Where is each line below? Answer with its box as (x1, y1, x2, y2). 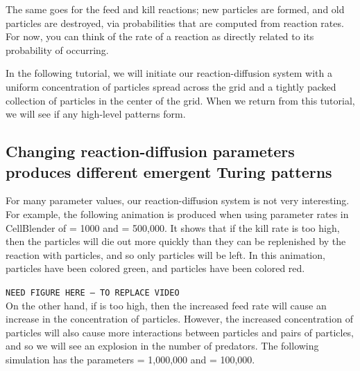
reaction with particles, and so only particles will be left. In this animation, (6, 247, 325, 262)
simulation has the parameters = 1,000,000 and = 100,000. (6, 352, 255, 366)
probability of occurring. (6, 42, 109, 57)
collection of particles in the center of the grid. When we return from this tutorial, (6, 93, 355, 107)
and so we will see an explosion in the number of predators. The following (6, 338, 319, 353)
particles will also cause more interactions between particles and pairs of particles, (6, 325, 354, 339)
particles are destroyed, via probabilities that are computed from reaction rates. (6, 15, 344, 30)
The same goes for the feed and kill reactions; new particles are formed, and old (6, 2, 345, 16)
